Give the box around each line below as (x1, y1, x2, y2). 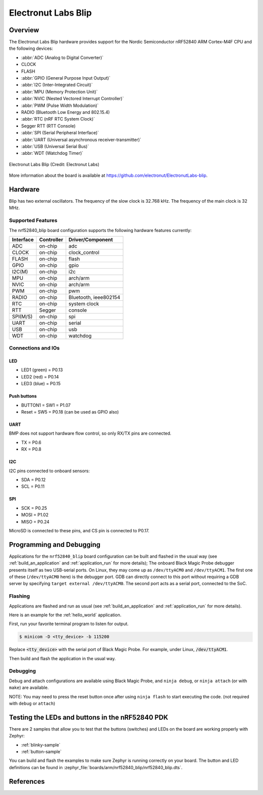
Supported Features (9, 217, 58, 224)
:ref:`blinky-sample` (21, 742, 61, 748)
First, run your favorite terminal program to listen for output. (9, 621, 129, 627)
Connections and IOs (9, 345, 60, 352)
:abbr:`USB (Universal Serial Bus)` (21, 143, 89, 149)
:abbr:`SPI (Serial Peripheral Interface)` (21, 130, 99, 136)
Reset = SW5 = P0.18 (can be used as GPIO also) (21, 409, 119, 415)
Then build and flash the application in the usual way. (9, 655, 116, 661)
